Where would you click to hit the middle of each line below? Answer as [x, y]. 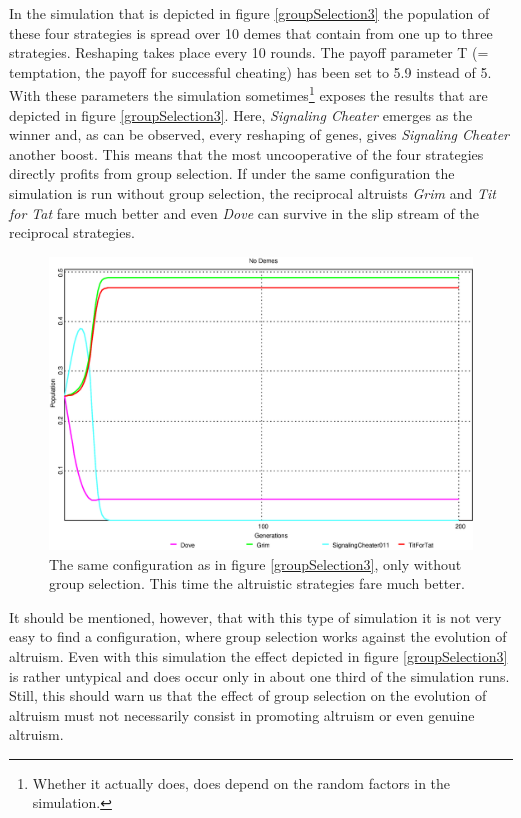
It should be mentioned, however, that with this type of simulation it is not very [255, 616]
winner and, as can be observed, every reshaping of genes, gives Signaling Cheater [259, 134]
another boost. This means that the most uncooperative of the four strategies [246, 153]
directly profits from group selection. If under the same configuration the [232, 173]
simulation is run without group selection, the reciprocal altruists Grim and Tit [252, 193]
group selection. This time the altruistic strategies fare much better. [257, 583]
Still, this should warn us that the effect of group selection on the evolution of [248, 695]
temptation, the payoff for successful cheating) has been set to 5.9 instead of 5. [250, 71]
